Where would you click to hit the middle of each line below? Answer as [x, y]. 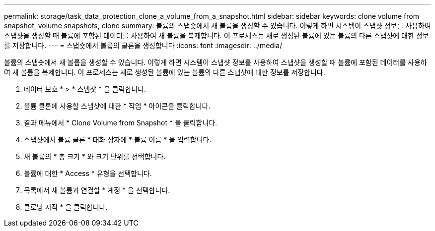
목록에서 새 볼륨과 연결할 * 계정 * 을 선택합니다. [97, 190]
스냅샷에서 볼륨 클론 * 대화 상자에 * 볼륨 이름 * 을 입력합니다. [118, 140]
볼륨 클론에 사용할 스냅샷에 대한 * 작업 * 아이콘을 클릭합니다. [117, 106]
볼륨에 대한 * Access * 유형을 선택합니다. [88, 173]
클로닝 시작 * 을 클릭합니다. [66, 207]
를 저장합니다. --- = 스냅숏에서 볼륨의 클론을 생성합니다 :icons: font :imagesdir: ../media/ [143, 45]
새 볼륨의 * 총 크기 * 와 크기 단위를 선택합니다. [95, 156]
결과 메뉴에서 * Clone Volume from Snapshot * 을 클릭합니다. [121, 123]
